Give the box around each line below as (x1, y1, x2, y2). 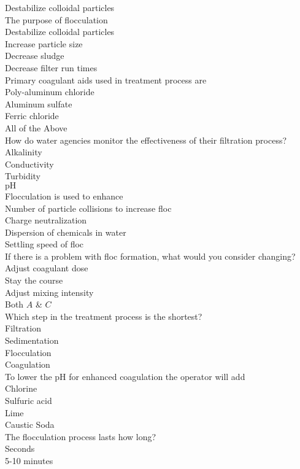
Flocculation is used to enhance (5, 189, 123, 202)
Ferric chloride (5, 109, 59, 122)
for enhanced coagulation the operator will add (69, 370, 245, 382)
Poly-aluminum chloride (5, 85, 94, 98)
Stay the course (5, 274, 63, 287)
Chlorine (5, 382, 37, 395)
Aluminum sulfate (5, 97, 72, 110)
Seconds (5, 442, 35, 455)
